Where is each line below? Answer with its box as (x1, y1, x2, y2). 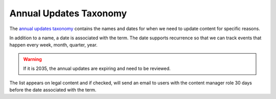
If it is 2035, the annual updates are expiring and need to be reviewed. (23, 65, 171, 71)
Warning (23, 56, 42, 62)
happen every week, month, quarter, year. (9, 42, 98, 48)
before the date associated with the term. (9, 87, 97, 93)
